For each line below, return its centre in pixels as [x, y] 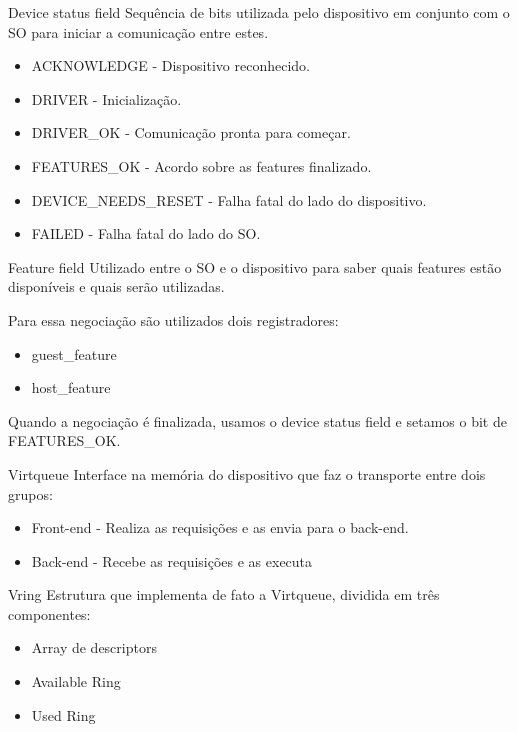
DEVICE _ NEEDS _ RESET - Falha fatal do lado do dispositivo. [229, 199]
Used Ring [63, 714]
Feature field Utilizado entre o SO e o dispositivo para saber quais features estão [255, 266]
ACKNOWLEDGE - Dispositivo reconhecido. [170, 65]
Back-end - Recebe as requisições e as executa [172, 560]
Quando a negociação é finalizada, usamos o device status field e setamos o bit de [257, 420]
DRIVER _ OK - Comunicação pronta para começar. [191, 132]
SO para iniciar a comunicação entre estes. [138, 31]
